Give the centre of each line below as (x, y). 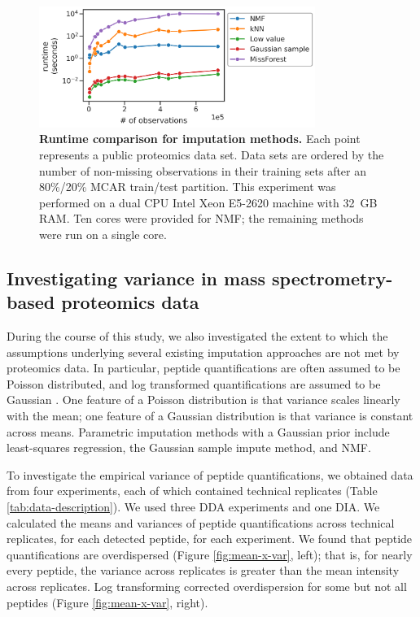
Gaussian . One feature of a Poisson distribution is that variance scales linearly (203, 400)
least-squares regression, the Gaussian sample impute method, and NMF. (189, 448)
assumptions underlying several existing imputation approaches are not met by (203, 352)
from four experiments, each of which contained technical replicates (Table (192, 491)
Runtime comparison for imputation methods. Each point (200, 139)
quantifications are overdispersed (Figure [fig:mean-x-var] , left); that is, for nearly (210, 554)
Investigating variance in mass (136, 278)
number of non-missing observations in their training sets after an (203, 170)
